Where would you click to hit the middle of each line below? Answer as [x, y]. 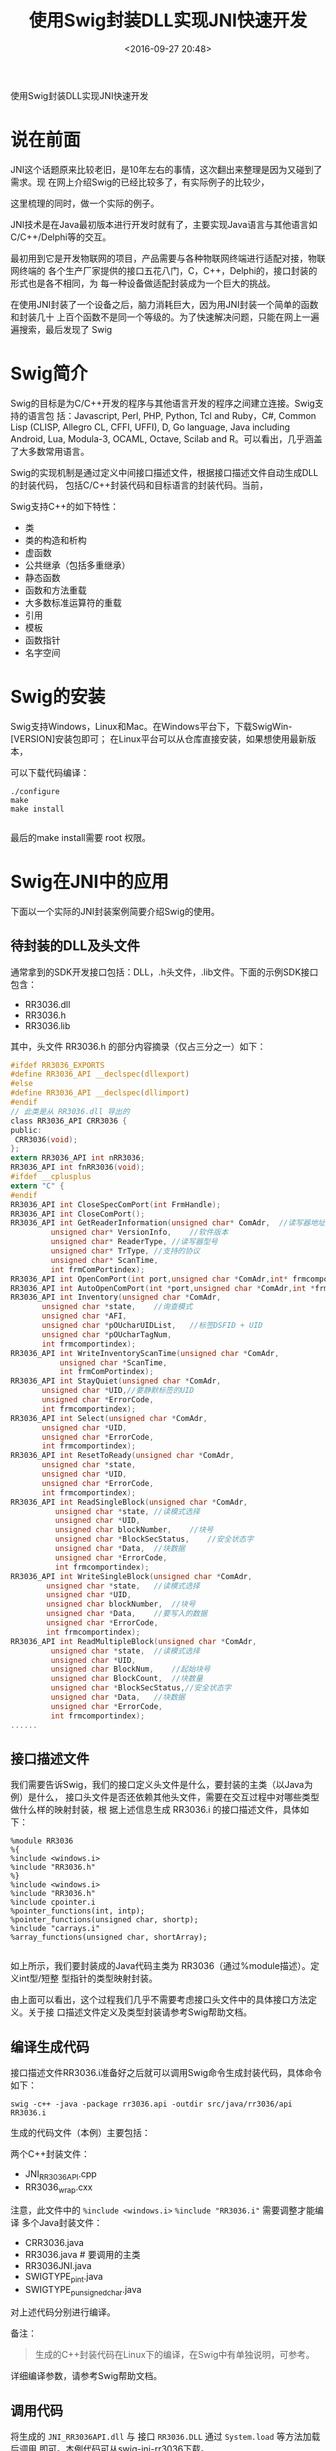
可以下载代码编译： [50, 772]
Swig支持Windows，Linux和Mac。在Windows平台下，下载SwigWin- [151, 726]
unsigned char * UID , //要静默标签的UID [118, 1391]
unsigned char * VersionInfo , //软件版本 [139, 1232]
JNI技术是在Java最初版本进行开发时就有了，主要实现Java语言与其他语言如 [164, 224]
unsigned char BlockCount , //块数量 [126, 1679]
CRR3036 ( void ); [46, 1139]
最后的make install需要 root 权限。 [81, 837]
